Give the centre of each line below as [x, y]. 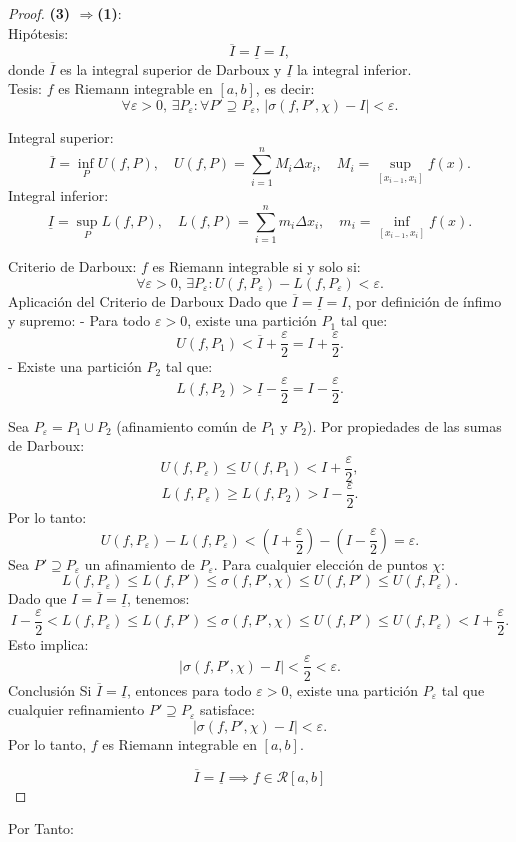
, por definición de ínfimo [424, 300]
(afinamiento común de [186, 425]
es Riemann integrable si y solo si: [256, 266]
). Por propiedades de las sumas [404, 425]
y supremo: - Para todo [79, 320]
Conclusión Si [50, 689]
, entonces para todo [189, 689]
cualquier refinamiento [76, 709]
